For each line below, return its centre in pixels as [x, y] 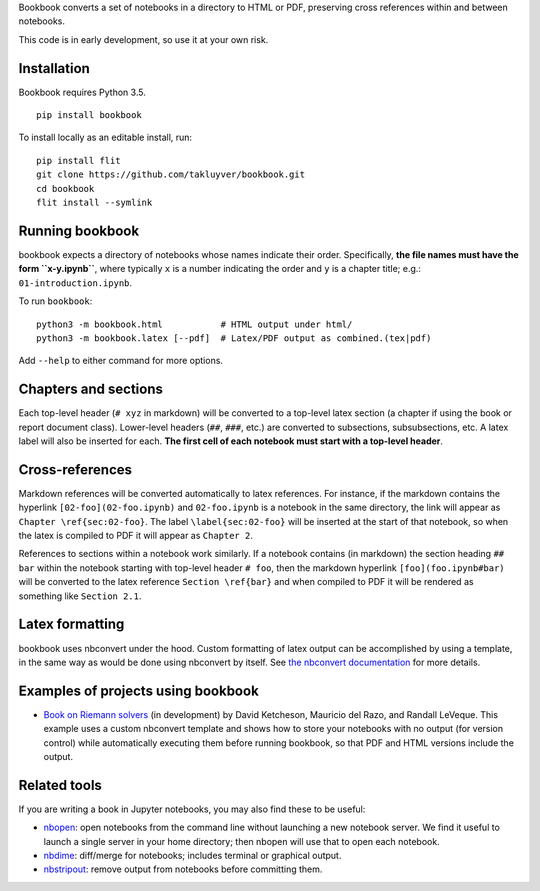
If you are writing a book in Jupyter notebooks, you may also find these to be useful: [192, 809]
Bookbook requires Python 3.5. [82, 92]
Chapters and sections [91, 389]
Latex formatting [71, 624]
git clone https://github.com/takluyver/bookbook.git [170, 174]
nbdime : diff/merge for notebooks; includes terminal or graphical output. [192, 856]
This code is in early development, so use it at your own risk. [143, 39]
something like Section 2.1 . [80, 596]
